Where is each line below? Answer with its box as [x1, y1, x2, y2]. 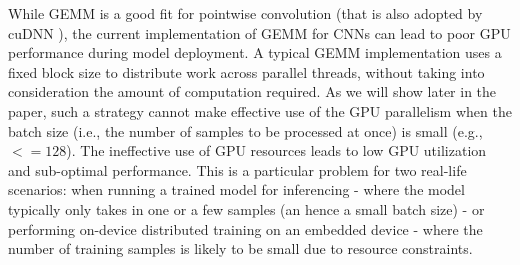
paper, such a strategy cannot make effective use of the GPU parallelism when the [8, 100, 512, 121]
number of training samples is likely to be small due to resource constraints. [8, 238, 473, 259]
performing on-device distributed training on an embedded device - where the [8, 218, 483, 239]
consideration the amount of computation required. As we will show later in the [8, 81, 497, 102]
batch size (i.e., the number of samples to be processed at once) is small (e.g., [8, 120, 483, 141]
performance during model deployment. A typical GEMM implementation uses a [8, 42, 502, 63]
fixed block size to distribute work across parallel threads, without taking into [8, 61, 485, 82]
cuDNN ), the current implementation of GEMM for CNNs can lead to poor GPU [8, 22, 511, 43]
